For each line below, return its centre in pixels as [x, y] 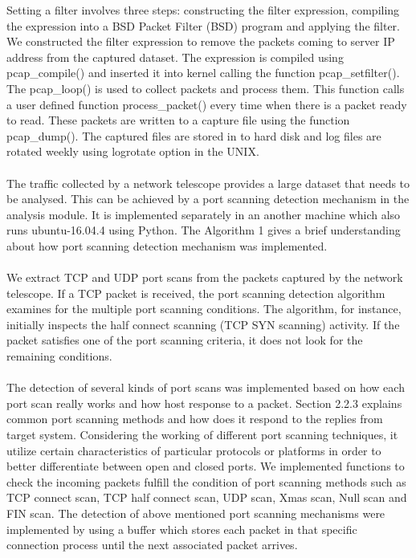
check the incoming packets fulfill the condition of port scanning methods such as [206, 481]
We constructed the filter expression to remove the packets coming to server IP [201, 41]
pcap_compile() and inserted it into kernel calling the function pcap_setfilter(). [203, 73]
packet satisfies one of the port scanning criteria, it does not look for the [185, 340]
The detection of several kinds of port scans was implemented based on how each [206, 387]
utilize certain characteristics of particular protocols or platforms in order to [194, 450]
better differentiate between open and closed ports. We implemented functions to [206, 466]
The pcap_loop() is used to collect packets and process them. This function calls [206, 88]
